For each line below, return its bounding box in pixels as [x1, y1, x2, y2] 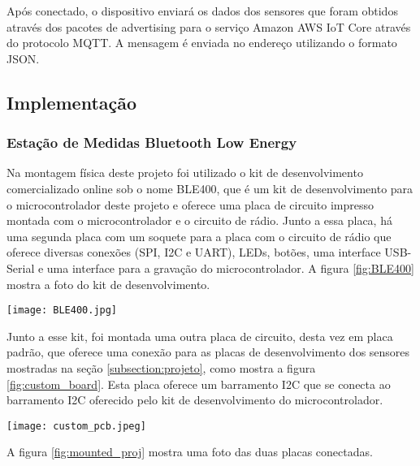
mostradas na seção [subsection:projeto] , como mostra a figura [6, 359, 316, 376]
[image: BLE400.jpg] [6, 304, 118, 317]
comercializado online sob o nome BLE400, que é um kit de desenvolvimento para [6, 179, 414, 196]
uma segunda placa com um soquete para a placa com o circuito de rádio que [6, 227, 392, 244]
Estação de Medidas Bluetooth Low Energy [6, 132, 297, 153]
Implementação [6, 89, 137, 114]
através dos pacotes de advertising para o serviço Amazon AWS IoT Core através [6, 18, 411, 35]
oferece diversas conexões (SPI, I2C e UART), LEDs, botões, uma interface [6, 244, 381, 261]
